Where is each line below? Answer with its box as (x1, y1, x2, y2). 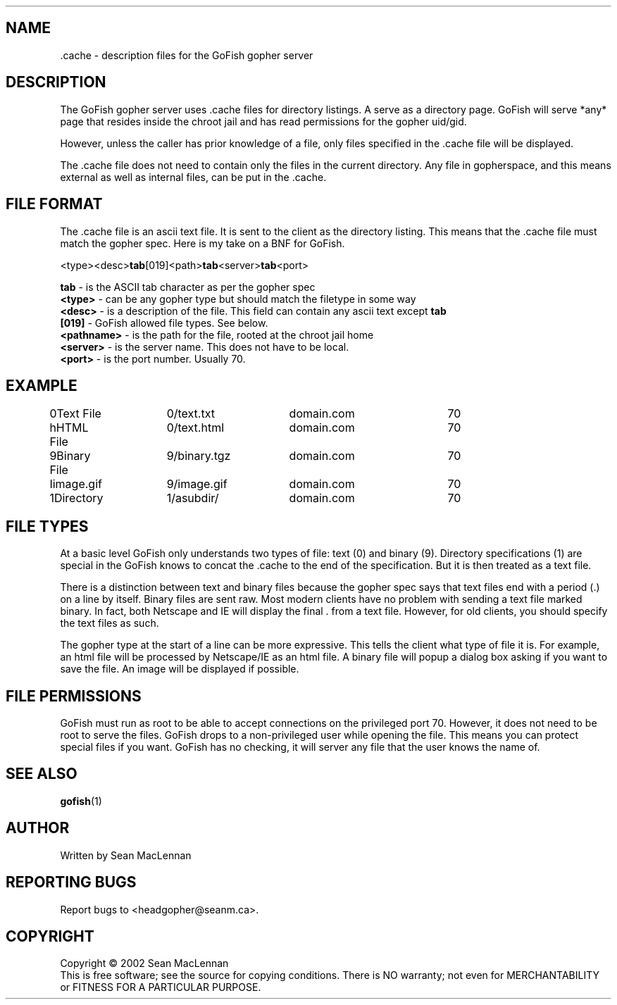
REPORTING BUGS (6, 873, 137, 892)
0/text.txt (166, 406, 215, 421)
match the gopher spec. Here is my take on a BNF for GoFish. (60, 237, 345, 249)
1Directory (49, 491, 104, 506)
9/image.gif (166, 477, 228, 492)
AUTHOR (6, 819, 70, 837)
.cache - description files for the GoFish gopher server (60, 49, 313, 61)
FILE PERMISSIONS (6, 687, 142, 705)
